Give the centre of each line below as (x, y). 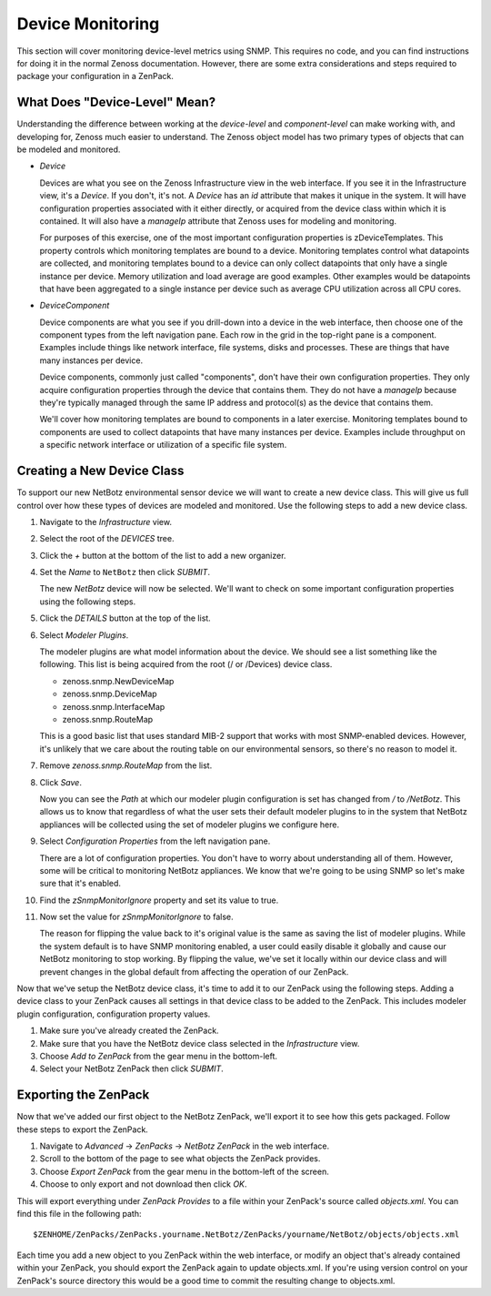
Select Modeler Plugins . (84, 635)
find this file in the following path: (79, 1214)
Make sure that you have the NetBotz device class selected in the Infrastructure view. (200, 1043)
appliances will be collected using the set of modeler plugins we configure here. (190, 825)
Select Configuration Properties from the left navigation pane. (155, 841)
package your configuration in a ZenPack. (95, 76)
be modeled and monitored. (69, 149)
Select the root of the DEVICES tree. (107, 539)
